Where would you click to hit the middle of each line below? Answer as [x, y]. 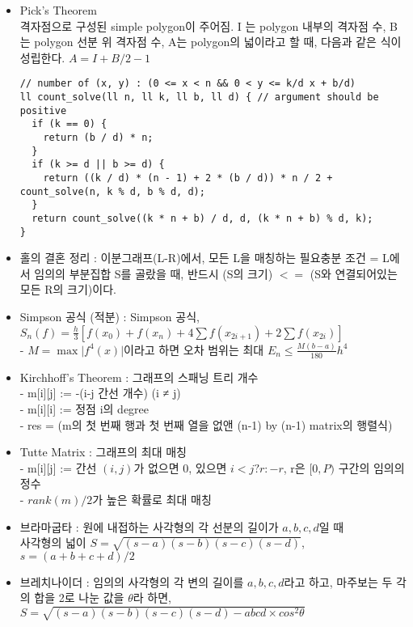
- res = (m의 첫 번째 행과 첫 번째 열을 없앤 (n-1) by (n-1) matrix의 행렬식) [206, 424]
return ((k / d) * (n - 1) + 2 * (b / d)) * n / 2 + [188, 178]
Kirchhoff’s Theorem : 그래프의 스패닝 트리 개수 [139, 377]
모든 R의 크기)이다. [68, 289]
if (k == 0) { [70, 124]
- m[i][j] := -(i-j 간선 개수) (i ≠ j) [100, 393]
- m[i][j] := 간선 [58, 467]
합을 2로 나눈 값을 [79, 597]
